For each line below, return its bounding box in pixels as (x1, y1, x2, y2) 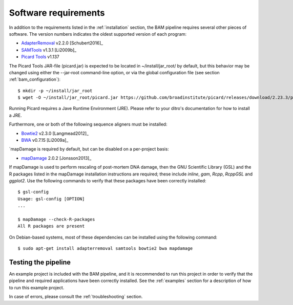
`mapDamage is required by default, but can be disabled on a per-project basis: (9, 146, 169, 152)
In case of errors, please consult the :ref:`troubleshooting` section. (9, 294, 143, 300)
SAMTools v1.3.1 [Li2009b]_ (21, 47, 77, 53)
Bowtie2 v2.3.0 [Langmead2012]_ (21, 130, 89, 136)
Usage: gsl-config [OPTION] (18, 196, 85, 201)
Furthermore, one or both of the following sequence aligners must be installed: (9, 121, 167, 127)
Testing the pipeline (9, 258, 71, 266)
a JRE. (9, 112, 22, 118)
